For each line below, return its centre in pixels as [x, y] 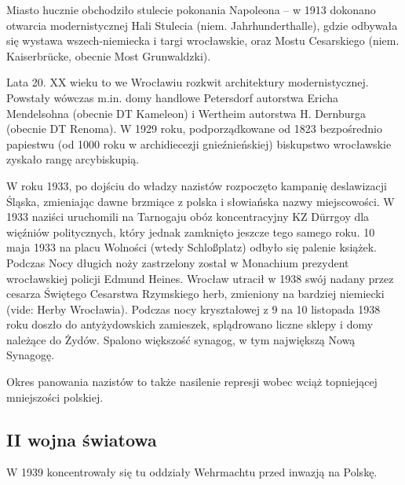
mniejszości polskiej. [55, 397]
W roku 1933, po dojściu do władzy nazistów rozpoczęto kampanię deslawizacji [197, 185]
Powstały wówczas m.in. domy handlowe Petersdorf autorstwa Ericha [172, 97]
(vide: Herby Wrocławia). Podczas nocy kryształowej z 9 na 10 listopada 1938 [193, 309]
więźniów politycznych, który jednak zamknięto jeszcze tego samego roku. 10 [191, 231]
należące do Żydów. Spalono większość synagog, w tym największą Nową [181, 339]
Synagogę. [31, 355]
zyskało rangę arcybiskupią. [73, 159]
